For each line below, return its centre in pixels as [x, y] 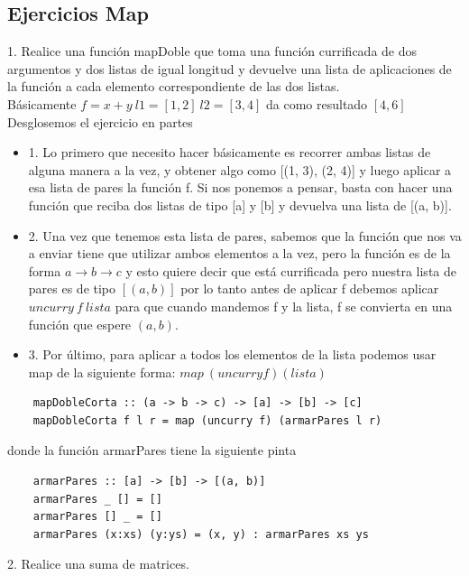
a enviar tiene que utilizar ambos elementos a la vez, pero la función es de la [239, 253]
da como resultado [317, 103]
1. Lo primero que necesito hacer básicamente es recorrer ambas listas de [230, 152]
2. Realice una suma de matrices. [98, 564]
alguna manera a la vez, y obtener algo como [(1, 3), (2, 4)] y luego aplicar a [240, 169]
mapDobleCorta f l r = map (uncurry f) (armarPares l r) [207, 420]
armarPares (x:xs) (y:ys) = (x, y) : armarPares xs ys [201, 534]
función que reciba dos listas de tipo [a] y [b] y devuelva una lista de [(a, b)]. [240, 204]
